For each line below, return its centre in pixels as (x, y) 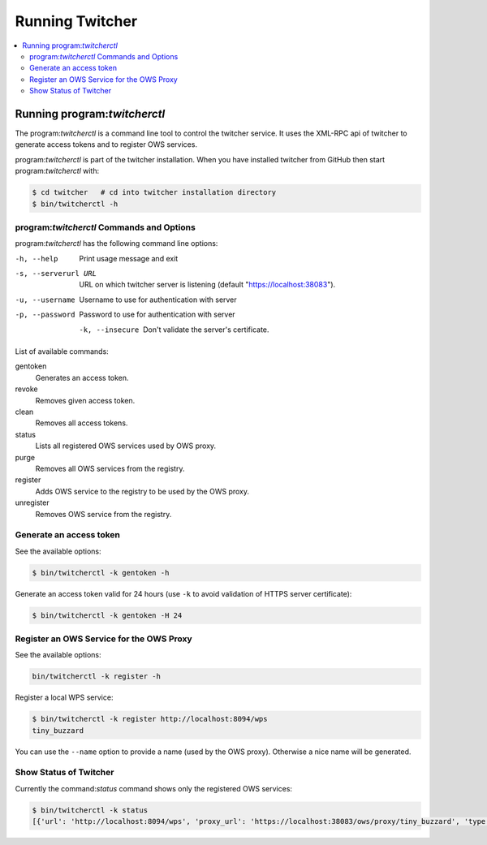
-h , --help (37, 259)
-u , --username (45, 300)
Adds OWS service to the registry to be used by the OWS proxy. (142, 491)
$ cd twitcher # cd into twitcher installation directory (154, 192)
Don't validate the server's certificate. (206, 330)
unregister (32, 502)
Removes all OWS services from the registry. (110, 468)
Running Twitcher (76, 21)
